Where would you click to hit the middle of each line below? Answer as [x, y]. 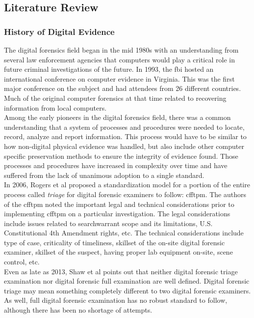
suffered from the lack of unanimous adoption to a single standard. [104, 175]
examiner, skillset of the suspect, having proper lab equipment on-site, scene [118, 252]
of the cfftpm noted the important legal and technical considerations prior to [119, 204]
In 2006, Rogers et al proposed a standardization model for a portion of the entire [127, 185]
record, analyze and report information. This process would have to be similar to [125, 136]
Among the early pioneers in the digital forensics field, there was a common [117, 117]
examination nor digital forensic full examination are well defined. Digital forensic [127, 281]
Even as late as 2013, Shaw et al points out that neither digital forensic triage [121, 271]
